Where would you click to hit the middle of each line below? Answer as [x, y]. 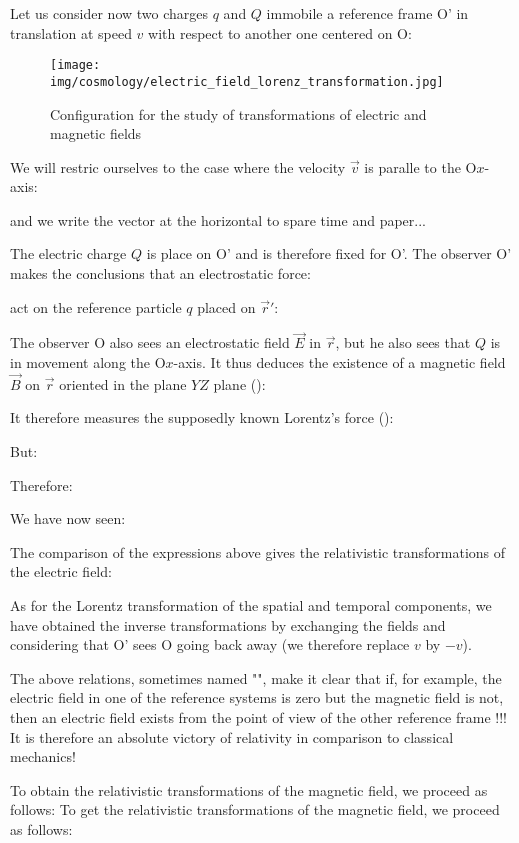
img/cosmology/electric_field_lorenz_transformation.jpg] [247, 81]
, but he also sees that [403, 342]
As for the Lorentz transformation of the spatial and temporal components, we [251, 605]
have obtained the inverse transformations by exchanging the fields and [228, 624]
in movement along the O [88, 362]
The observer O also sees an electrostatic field [150, 342]
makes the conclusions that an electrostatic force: [160, 273]
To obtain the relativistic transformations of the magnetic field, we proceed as [249, 789]
